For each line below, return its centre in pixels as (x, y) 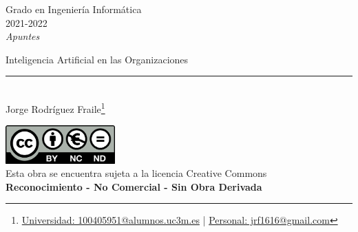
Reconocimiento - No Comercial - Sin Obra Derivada (134, 186)
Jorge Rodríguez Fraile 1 (55, 107)
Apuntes (23, 36)
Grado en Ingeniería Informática (74, 9)
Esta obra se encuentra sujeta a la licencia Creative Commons (136, 173)
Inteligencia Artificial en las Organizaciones (97, 59)
